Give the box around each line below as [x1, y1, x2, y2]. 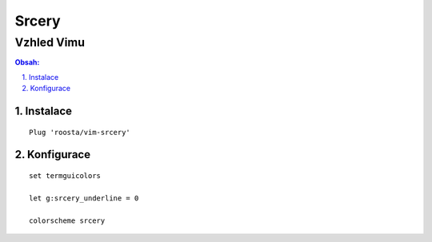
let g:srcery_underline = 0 [29, 193, 139, 203]
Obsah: [14, 58, 40, 67]
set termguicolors [29, 171, 102, 180]
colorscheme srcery [29, 216, 106, 225]
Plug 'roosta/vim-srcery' [29, 128, 131, 137]
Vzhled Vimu [14, 35, 86, 50]
